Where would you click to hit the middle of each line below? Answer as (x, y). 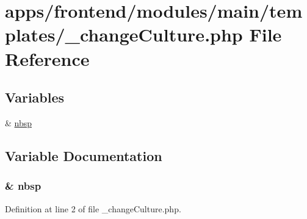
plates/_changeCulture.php (124, 34)
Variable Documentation (84, 155)
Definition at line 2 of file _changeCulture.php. (93, 208)
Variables (35, 97)
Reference (47, 58)
